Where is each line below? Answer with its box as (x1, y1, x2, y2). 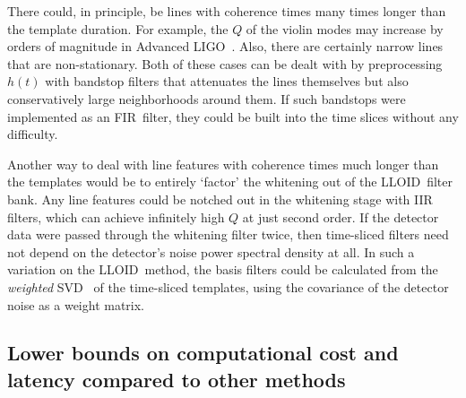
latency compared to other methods (7, 365, 346, 393)
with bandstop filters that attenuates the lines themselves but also (45, 72, 409, 91)
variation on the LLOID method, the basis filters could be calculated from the (7, 260, 438, 279)
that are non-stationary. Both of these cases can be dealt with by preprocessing (7, 54, 443, 73)
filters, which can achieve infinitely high (7, 207, 225, 226)
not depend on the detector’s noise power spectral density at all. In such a (7, 242, 415, 261)
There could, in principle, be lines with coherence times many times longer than (7, 2, 446, 20)
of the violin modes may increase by (246, 19, 444, 38)
